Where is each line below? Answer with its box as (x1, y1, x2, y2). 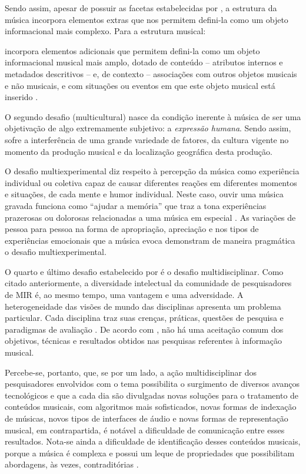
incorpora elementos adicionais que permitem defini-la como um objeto (5, 44, 260, 57)
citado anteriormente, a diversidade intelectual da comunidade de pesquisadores (5, 277, 292, 289)
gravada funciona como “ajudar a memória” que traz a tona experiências (5, 199, 267, 211)
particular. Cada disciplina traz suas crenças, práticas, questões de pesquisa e (5, 311, 284, 324)
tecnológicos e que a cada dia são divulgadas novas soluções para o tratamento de (5, 389, 299, 401)
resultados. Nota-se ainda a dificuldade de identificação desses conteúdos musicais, (5, 435, 301, 448)
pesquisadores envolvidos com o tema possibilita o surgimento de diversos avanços (5, 377, 300, 390)
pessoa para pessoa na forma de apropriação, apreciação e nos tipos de (5, 223, 259, 235)
